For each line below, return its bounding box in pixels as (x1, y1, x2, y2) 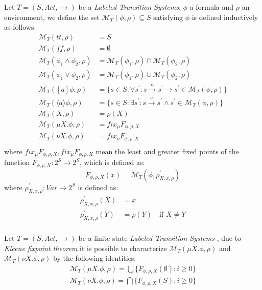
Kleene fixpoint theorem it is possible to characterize (4, 242, 167, 253)
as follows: (4, 22, 36, 32)
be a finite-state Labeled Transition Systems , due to (78, 233, 242, 243)
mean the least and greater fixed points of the (96, 146, 239, 156)
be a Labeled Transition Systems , (78, 2, 181, 12)
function (4, 157, 30, 168)
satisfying (153, 11, 183, 22)
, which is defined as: (80, 157, 145, 168)
